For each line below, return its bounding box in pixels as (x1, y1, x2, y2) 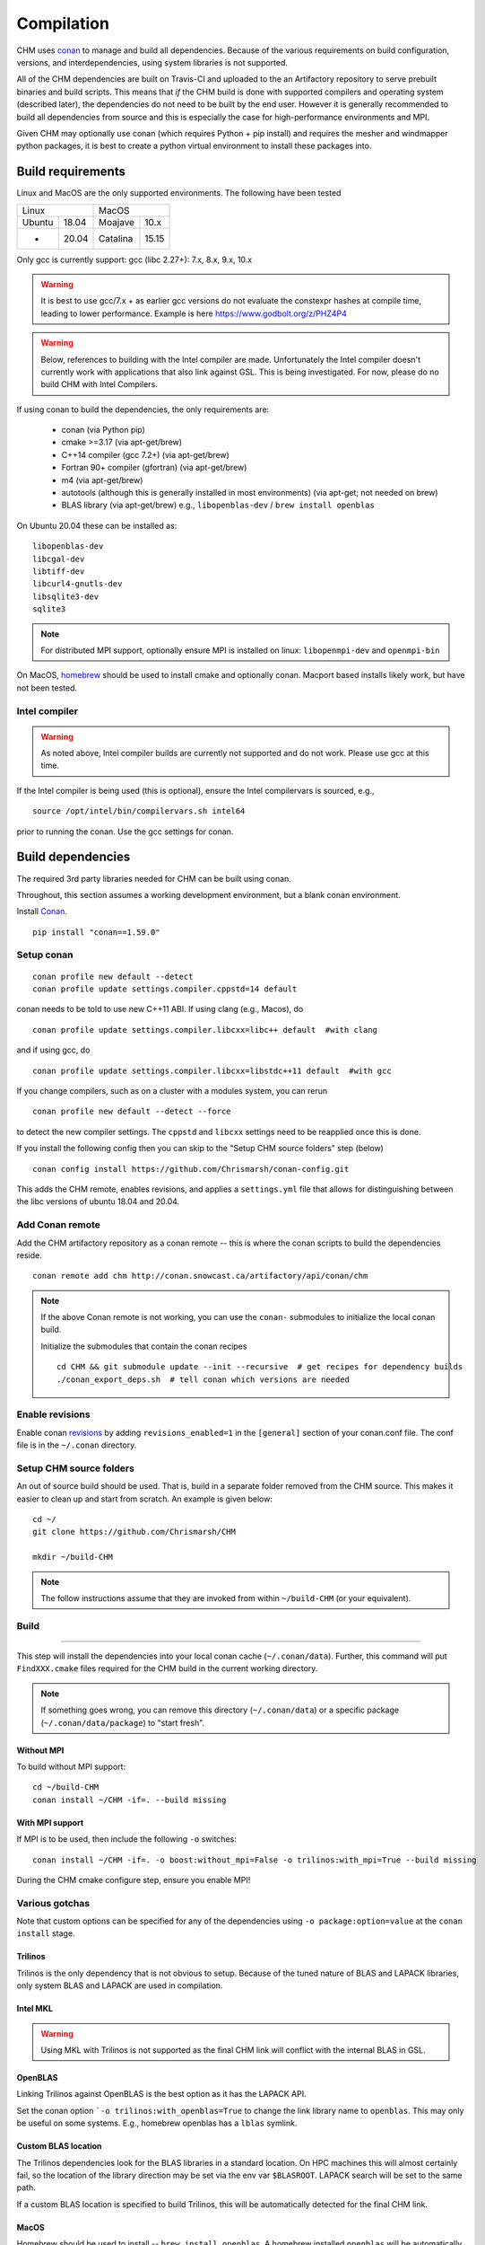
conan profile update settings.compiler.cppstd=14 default (32, 984, 298, 994)
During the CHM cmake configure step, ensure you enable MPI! (16, 1874, 251, 1885)
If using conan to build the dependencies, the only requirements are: (16, 404, 270, 415)
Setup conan (16, 948, 74, 961)
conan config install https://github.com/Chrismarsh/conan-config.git (32, 1164, 350, 1174)
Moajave (99, 216, 134, 228)
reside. (16, 1249, 42, 1261)
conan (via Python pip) (61, 425, 145, 436)
